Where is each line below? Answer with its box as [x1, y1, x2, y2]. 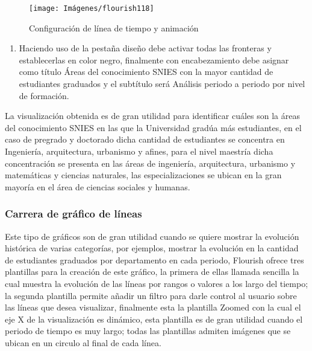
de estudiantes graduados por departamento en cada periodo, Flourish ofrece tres [5, 253, 304, 266]
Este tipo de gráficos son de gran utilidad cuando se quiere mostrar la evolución [5, 230, 299, 242]
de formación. [19, 89, 69, 101]
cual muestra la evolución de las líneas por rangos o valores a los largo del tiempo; [5, 277, 308, 289]
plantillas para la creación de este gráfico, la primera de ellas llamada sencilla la [5, 265, 299, 278]
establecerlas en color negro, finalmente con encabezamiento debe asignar [19, 53, 289, 66]
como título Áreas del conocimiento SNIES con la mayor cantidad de [19, 65, 273, 78]
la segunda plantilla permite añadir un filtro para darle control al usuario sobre [5, 289, 297, 301]
